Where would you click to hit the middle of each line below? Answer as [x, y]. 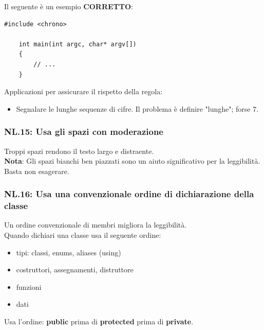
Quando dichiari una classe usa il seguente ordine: [83, 235]
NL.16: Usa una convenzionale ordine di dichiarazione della [129, 194]
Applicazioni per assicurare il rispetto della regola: [83, 91]
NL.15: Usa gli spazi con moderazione [84, 132]
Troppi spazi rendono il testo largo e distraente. [79, 151]
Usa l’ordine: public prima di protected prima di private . [99, 322]
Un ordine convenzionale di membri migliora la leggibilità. [96, 225]
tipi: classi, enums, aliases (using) [69, 252]
